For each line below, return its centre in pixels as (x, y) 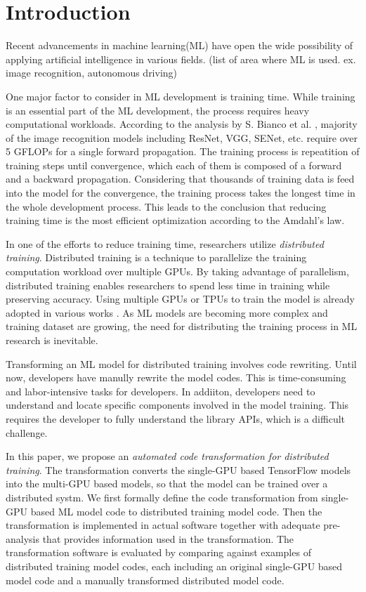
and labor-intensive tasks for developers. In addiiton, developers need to (161, 391)
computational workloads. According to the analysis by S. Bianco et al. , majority (182, 124)
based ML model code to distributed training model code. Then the (176, 511)
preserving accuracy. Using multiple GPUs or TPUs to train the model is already (180, 299)
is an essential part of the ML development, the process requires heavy (158, 110)
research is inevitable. (52, 340)
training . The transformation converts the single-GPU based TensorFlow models (178, 469)
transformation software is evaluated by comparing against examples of (158, 552)
